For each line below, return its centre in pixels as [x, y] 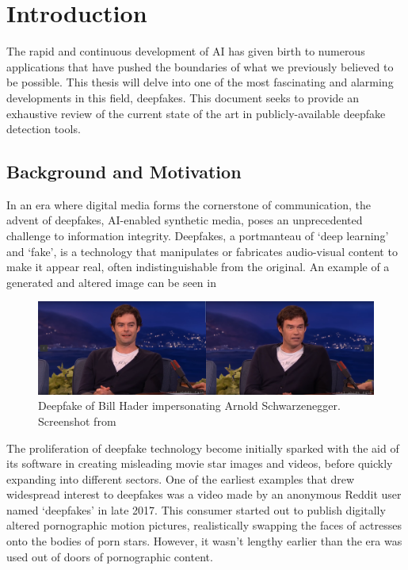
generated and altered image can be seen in [111, 282]
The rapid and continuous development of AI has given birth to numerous [186, 51]
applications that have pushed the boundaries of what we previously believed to [200, 66]
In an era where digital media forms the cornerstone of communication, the [189, 204]
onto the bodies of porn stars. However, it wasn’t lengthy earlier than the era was [204, 541]
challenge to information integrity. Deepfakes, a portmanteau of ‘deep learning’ [198, 236]
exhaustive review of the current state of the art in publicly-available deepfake [196, 113]
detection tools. [44, 129]
